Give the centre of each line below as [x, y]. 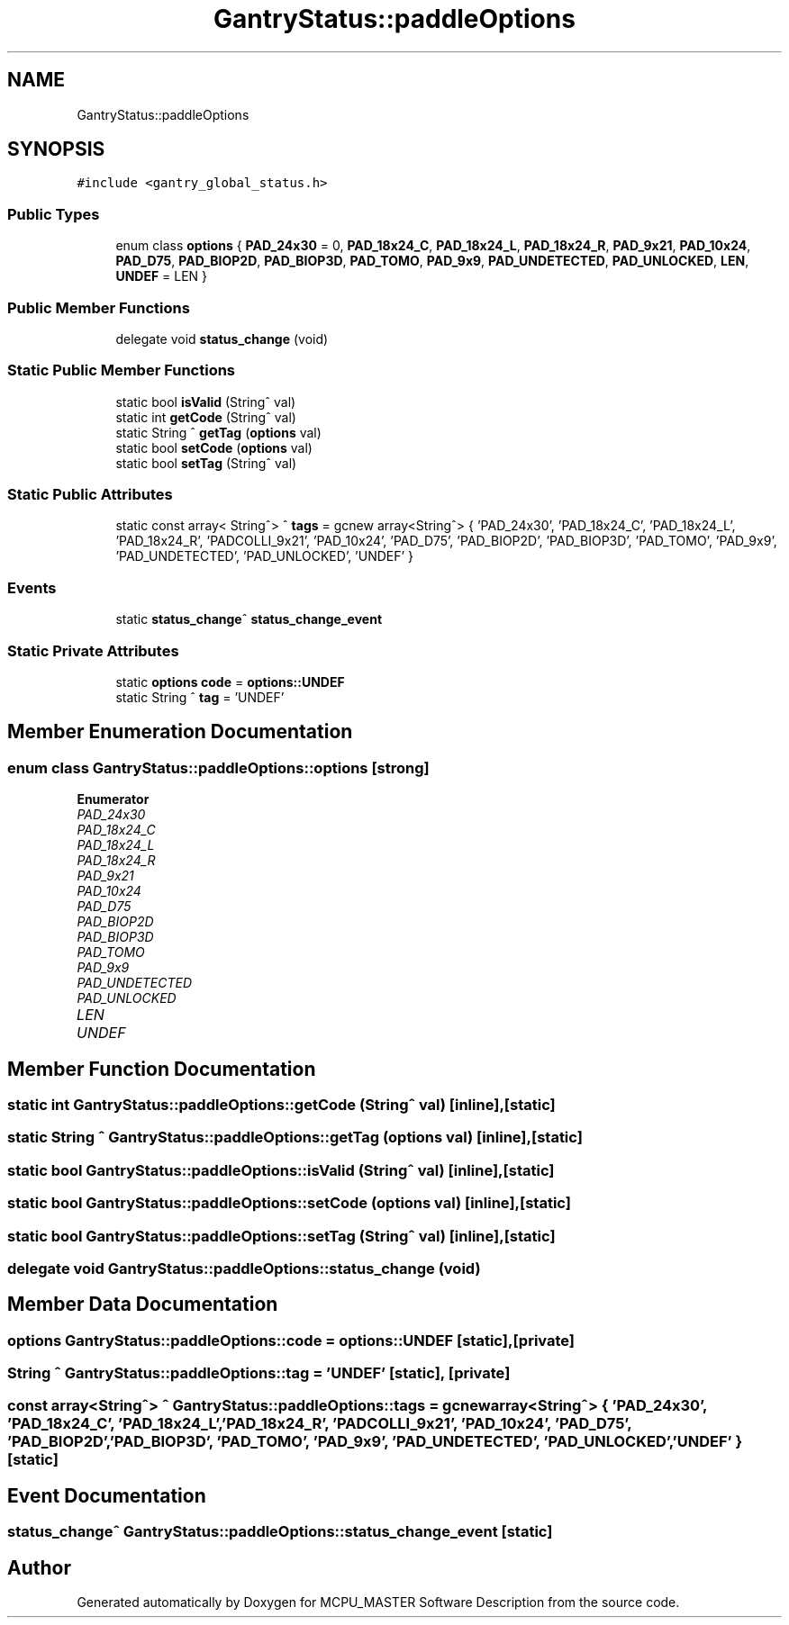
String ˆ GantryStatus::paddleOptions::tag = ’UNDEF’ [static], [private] [259, 1373]
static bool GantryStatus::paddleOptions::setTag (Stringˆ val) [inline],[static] [281, 1236]
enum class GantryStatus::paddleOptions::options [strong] [218, 767]
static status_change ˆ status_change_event [249, 619]
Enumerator [113, 799]
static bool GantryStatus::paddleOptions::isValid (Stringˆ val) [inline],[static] [281, 1170]
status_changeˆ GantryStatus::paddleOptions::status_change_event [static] [280, 1532]
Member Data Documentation [143, 1305]
